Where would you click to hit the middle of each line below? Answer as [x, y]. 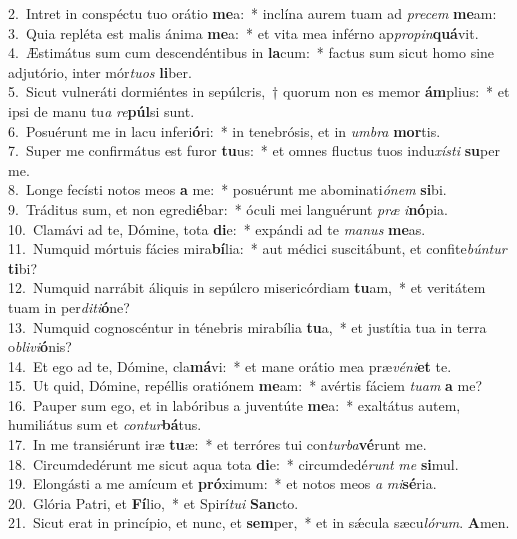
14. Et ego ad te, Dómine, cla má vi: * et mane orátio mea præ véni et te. [230, 365]
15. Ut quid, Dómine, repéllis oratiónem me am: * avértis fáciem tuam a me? [245, 385]
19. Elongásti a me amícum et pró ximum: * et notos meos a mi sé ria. [222, 483]
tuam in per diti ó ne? [69, 306]
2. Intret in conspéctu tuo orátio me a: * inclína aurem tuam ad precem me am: [252, 13]
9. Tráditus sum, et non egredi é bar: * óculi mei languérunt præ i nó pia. [228, 208]
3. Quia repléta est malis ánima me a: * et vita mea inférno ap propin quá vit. [243, 32]
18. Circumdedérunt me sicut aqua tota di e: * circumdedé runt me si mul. [233, 463]
